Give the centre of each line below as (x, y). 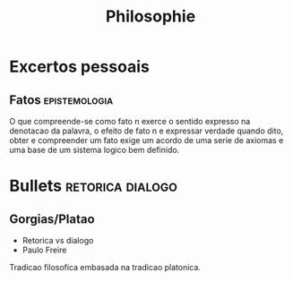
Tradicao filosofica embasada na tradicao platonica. (105, 267)
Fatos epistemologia (61, 100)
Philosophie (151, 17)
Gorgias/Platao (52, 219)
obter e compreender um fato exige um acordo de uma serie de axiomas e (146, 140)
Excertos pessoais (79, 67)
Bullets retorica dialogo (93, 186)
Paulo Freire (44, 250)
